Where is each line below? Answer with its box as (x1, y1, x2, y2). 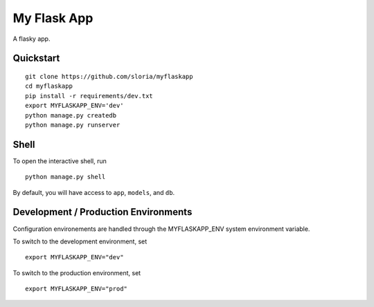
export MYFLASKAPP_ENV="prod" (25, 285, 128, 293)
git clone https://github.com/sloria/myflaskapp (25, 73, 193, 80)
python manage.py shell (25, 173, 106, 181)
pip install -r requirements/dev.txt (25, 92, 154, 100)
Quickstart (12, 53, 60, 64)
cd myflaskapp (25, 82, 73, 90)
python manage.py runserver (25, 121, 121, 129)
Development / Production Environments (12, 206, 193, 218)
